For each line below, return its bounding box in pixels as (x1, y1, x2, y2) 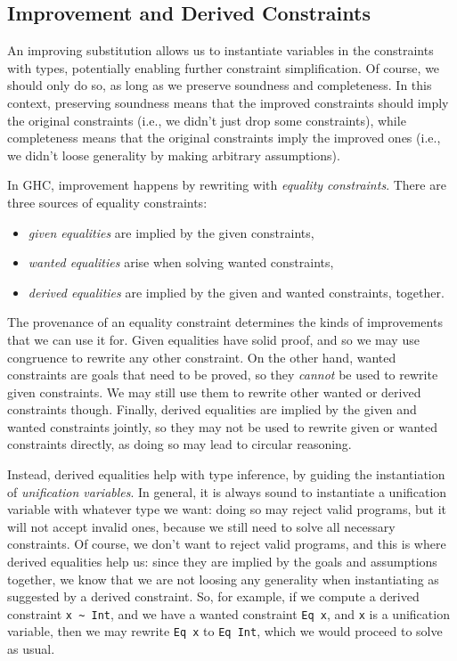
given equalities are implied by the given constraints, (28, 223, 314, 241)
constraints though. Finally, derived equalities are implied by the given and (7, 400, 417, 419)
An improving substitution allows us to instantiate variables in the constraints (7, 41, 434, 60)
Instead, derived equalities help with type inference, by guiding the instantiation (7, 465, 445, 484)
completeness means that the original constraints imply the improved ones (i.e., (7, 128, 441, 147)
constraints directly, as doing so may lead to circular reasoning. (7, 435, 352, 453)
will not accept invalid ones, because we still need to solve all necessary (7, 517, 396, 535)
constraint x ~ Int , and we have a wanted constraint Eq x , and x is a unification (7, 604, 450, 623)
